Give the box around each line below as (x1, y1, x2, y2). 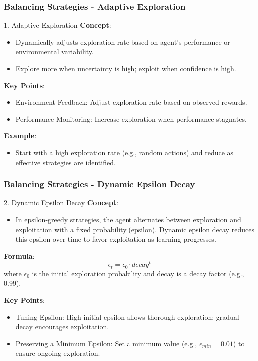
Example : (4, 130, 37, 141)
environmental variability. (15, 46, 94, 57)
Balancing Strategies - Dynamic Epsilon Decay (4, 178, 195, 190)
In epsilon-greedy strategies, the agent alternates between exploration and (15, 214, 241, 224)
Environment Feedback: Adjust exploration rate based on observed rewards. (15, 97, 247, 107)
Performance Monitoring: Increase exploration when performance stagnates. (15, 113, 247, 124)
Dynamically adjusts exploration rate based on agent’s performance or (15, 36, 230, 47)
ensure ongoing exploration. (15, 348, 100, 358)
